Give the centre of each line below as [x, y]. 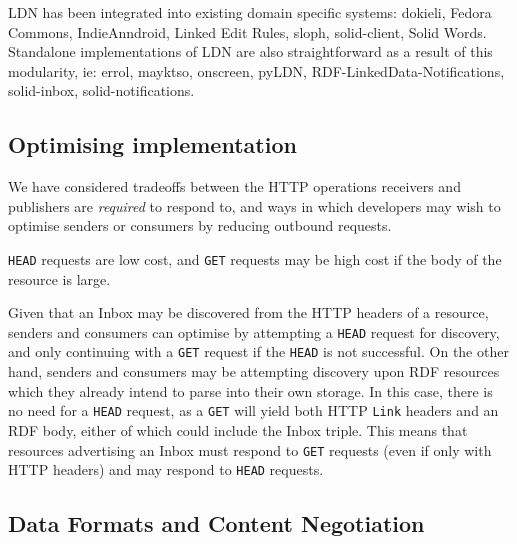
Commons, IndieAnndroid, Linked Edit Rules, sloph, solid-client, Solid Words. [247, 31]
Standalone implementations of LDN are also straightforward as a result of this [250, 51]
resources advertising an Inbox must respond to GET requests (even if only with [250, 449]
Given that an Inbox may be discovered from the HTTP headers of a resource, [248, 312]
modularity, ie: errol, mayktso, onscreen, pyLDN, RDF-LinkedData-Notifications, [256, 70]
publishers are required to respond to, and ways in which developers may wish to [254, 205]
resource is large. [59, 278]
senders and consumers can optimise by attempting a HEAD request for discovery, [254, 331]
